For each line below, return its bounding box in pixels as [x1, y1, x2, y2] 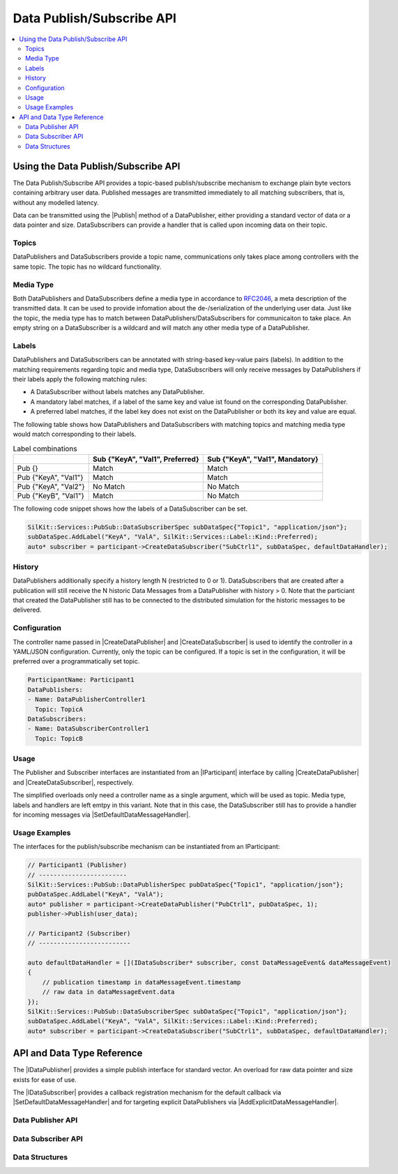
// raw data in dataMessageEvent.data [42, 988, 175, 996]
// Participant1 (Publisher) [27, 861, 128, 869]
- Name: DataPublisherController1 [27, 695, 146, 704]
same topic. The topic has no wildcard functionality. [13, 262, 162, 271]
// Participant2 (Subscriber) [27, 929, 131, 938]
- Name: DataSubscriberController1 [27, 725, 149, 732]
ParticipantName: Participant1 [27, 676, 135, 684]
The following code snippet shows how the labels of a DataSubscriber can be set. [13, 504, 247, 513]
